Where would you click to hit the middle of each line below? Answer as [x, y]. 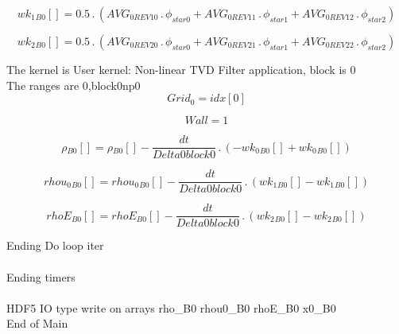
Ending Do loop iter [55, 245]
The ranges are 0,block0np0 [74, 85]
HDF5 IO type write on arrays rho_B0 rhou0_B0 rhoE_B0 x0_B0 [171, 307]
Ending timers [41, 276]
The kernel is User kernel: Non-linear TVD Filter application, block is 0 [181, 69]
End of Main [37, 323]
